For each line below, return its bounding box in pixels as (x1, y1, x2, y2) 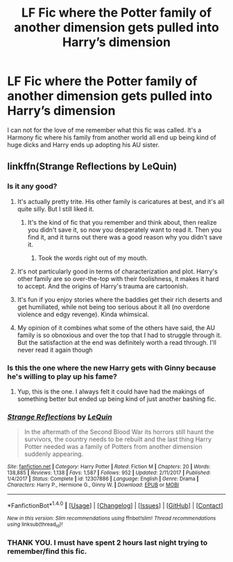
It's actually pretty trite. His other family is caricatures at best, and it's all (17, 197, 225, 205)
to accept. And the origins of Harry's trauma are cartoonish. (17, 282, 189, 290)
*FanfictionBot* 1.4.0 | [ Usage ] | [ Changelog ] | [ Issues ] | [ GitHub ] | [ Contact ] (7, 500, 223, 509)
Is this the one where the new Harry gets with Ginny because (7, 363, 216, 373)
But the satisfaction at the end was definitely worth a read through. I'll (17, 338, 217, 346)
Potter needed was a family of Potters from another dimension (24, 443, 202, 451)
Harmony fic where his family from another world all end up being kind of (7, 133, 216, 142)
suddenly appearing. (24, 450, 84, 459)
